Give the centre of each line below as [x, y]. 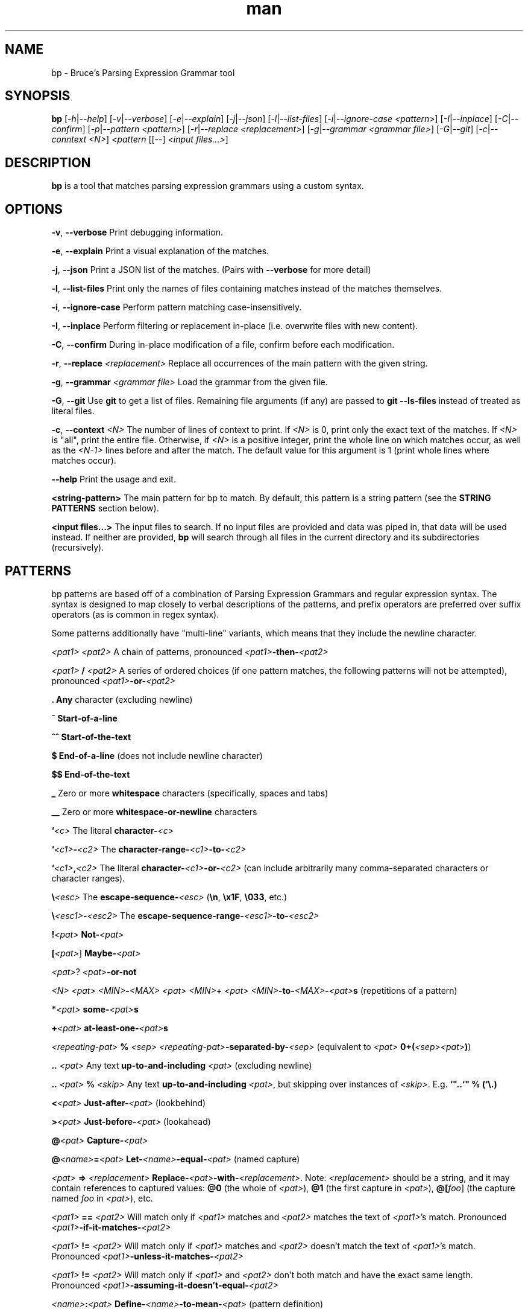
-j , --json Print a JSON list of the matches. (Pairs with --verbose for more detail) [211, 270]
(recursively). [78, 548]
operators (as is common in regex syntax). [135, 614]
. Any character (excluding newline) [122, 699]
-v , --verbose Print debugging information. [137, 232]
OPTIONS [34, 209]
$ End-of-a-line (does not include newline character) [157, 755]
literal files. [73, 411]
